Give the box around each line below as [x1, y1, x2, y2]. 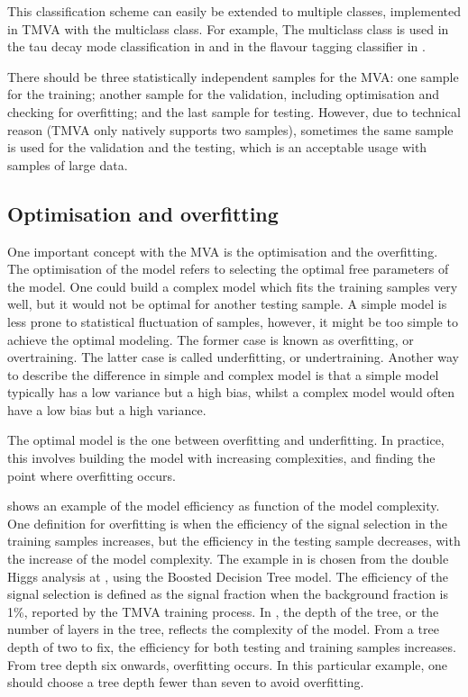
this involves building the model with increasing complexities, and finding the [7, 448, 436, 467]
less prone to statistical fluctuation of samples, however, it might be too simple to [7, 312, 458, 330]
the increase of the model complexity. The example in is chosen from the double [7, 549, 449, 568]
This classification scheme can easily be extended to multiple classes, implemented [7, 2, 461, 20]
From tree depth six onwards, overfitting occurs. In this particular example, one [7, 655, 448, 674]
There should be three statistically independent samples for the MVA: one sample [7, 67, 459, 86]
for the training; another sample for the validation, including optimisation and [7, 85, 440, 104]
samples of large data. [7, 155, 128, 174]
